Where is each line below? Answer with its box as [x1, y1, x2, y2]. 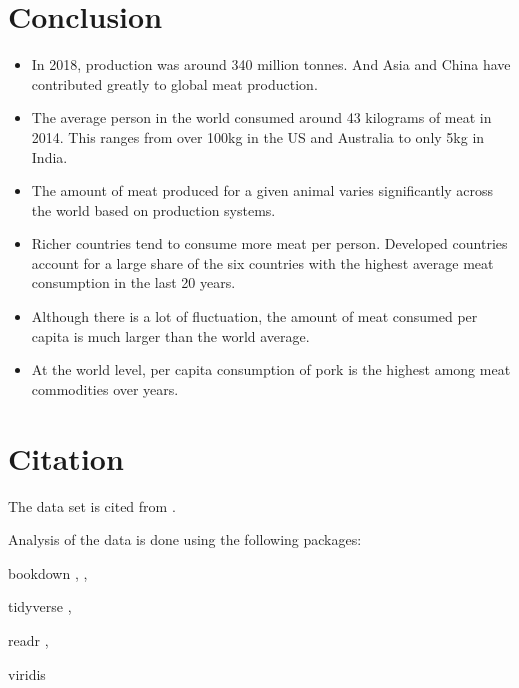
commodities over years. [31, 378, 179, 399]
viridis [8, 663, 46, 684]
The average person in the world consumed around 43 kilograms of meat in [31, 107, 492, 128]
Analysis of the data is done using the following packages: [8, 529, 362, 550]
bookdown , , [8, 562, 88, 583]
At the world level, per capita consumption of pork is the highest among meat [31, 359, 511, 380]
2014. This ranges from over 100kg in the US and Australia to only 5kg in [31, 126, 485, 147]
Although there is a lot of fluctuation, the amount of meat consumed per [31, 306, 478, 327]
